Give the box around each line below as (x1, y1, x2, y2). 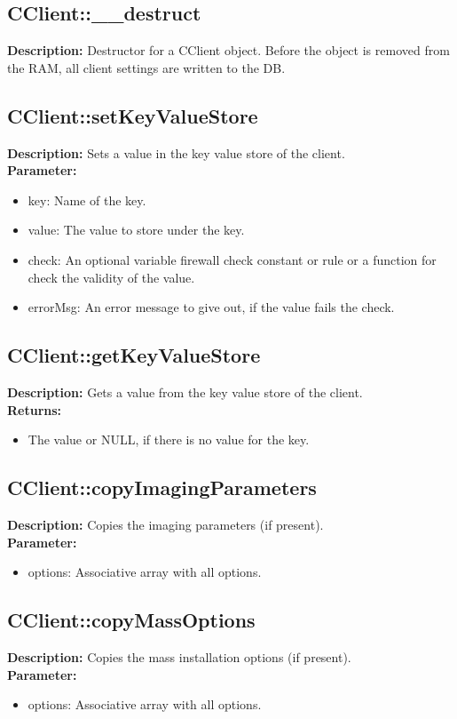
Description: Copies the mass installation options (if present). (7, 647, 351, 666)
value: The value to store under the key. (28, 220, 245, 239)
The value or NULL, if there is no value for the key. (28, 430, 310, 449)
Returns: (7, 400, 62, 419)
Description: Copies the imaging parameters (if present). (7, 515, 324, 533)
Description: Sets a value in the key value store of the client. (7, 143, 345, 162)
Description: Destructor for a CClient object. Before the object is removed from (7, 41, 450, 60)
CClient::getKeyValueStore (7, 341, 261, 369)
